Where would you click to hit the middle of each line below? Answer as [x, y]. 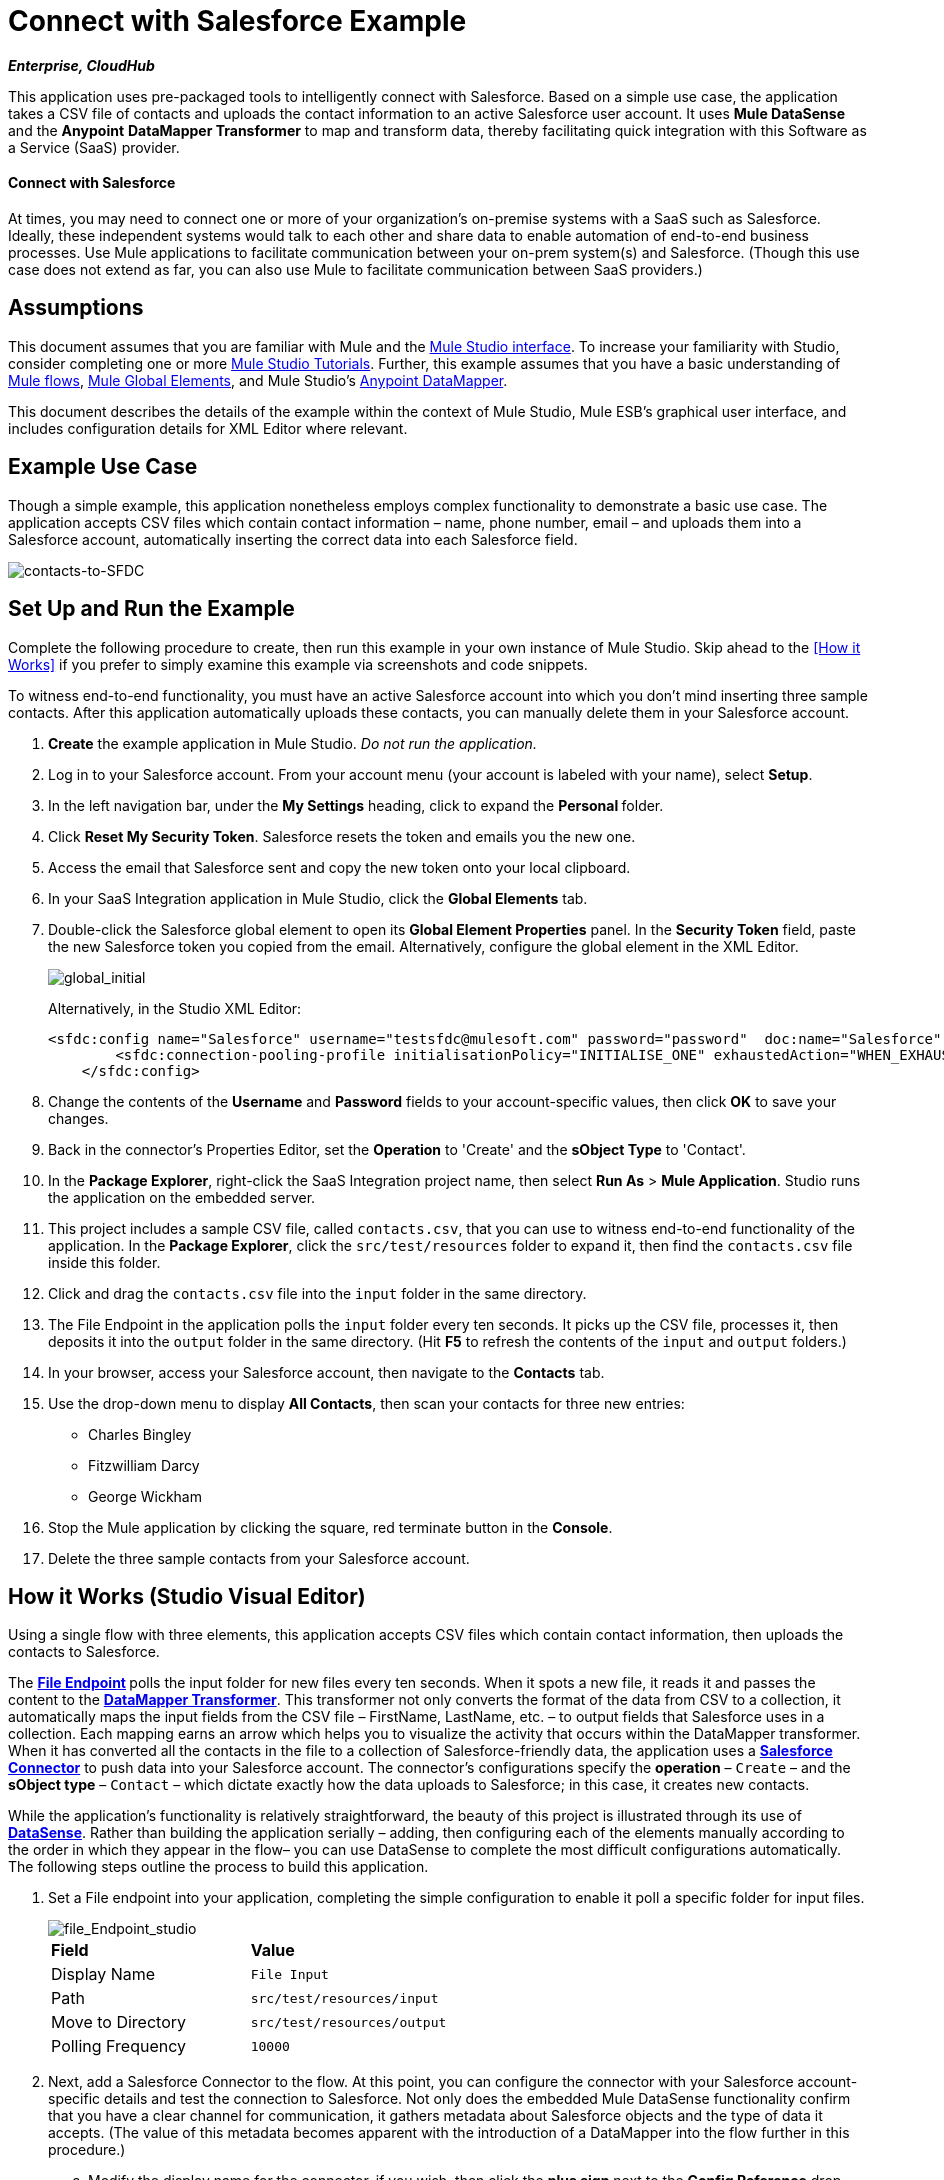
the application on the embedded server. [182, 1197]
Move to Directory [118, 2022]
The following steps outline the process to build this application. [218, 1867]
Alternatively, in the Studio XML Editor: [175, 1008]
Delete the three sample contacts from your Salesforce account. [259, 1558]
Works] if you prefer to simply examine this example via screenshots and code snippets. [298, 664]
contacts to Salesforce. [84, 1652]
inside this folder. [104, 1262]
